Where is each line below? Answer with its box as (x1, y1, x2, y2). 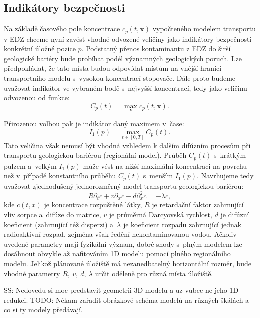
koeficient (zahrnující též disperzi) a (4, 219, 114, 229)
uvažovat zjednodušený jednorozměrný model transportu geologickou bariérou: (4, 180, 244, 191)
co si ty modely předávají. (4, 304, 83, 315)
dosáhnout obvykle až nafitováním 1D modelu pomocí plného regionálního (4, 248, 231, 259)
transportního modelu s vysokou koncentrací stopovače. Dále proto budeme (4, 73, 236, 83)
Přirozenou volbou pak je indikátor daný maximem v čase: (4, 118, 184, 129)
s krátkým (213, 150, 246, 161)
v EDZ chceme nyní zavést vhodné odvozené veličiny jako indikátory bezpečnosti (4, 33, 252, 44)
